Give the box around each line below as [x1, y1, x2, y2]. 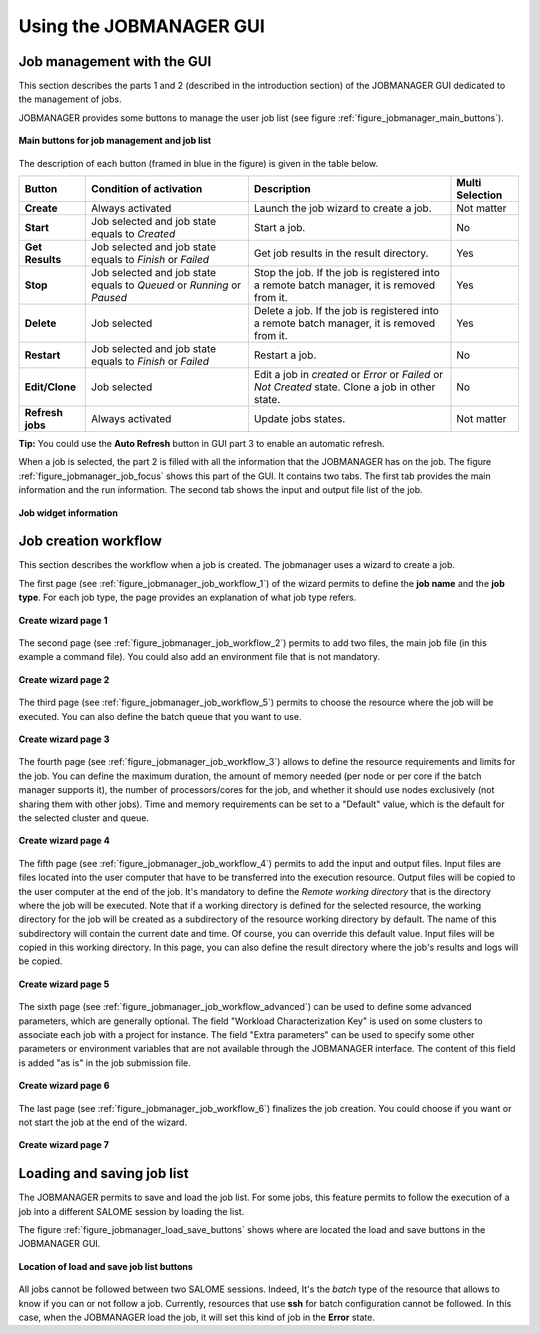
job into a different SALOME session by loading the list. [18, 1205, 245, 1217]
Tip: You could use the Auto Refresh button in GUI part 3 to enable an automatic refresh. [18, 438, 385, 450]
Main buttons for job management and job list [18, 135, 212, 147]
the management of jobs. [18, 93, 122, 105]
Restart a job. [253, 348, 317, 362]
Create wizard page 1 [18, 614, 108, 626]
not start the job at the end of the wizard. [18, 1116, 188, 1128]
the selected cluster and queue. [18, 811, 150, 824]
